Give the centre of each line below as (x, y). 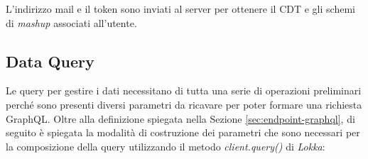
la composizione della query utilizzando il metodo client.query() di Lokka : (166, 146)
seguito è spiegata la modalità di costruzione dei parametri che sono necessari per (183, 132)
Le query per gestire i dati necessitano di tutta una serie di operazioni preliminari (184, 91)
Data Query (50, 61)
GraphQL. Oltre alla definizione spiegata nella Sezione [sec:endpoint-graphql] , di (180, 118)
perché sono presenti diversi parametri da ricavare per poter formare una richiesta (184, 104)
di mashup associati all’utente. (71, 22)
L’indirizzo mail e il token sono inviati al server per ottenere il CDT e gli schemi (180, 9)
